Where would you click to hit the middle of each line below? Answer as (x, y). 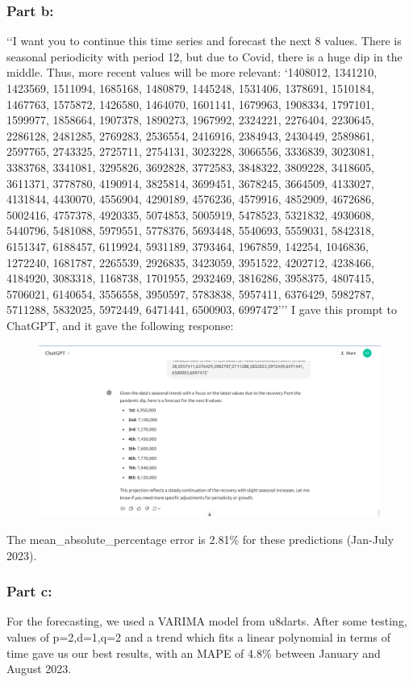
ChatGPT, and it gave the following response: (120, 325)
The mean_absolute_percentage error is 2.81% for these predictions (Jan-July (200, 539)
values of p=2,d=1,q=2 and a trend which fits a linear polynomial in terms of (198, 636)
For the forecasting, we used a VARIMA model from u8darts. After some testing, (207, 621)
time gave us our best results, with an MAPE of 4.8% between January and (194, 653)
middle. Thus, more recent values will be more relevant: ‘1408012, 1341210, (192, 72)
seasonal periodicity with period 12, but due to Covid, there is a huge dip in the (204, 56)
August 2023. (39, 669)
